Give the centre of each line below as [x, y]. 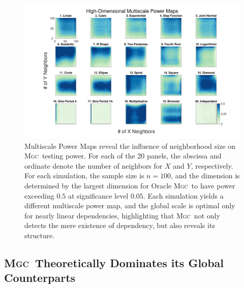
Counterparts [40, 278]
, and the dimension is [205, 175]
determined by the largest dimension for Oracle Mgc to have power [130, 185]
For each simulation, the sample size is [84, 175]
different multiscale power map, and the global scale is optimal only [130, 205]
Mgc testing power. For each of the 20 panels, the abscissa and [123, 156]
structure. [40, 235]
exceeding [39, 195]
